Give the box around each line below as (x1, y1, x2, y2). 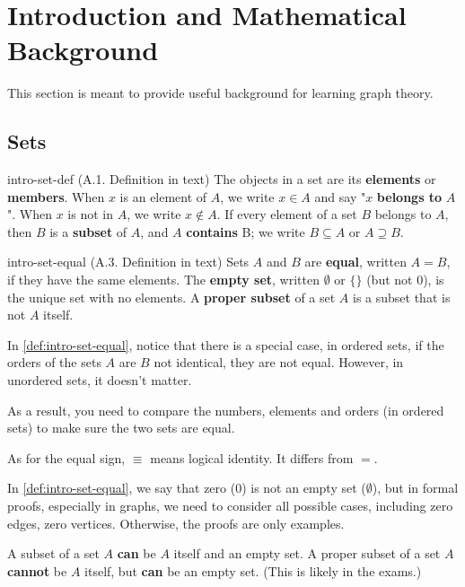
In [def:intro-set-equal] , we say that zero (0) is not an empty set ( (7, 478, 366, 497)
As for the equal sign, (7, 448, 126, 467)
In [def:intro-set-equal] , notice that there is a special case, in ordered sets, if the (7, 335, 444, 354)
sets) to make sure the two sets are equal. (7, 418, 235, 437)
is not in (67, 205, 113, 223)
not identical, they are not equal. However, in (154, 353, 404, 372)
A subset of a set (7, 544, 100, 563)
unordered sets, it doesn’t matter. (7, 371, 192, 390)
